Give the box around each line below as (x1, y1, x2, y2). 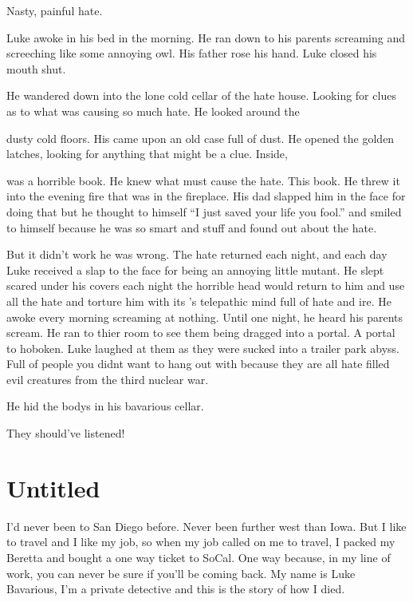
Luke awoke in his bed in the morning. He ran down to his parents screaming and (6, 29, 405, 46)
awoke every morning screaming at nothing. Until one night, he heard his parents (6, 308, 403, 325)
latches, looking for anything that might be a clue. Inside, (6, 145, 288, 162)
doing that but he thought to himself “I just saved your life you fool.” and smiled (6, 203, 402, 220)
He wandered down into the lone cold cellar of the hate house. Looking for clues (6, 87, 396, 104)
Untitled (6, 471, 100, 504)
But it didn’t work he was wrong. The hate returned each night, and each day (6, 246, 387, 263)
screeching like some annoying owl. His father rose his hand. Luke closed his (6, 45, 377, 61)
